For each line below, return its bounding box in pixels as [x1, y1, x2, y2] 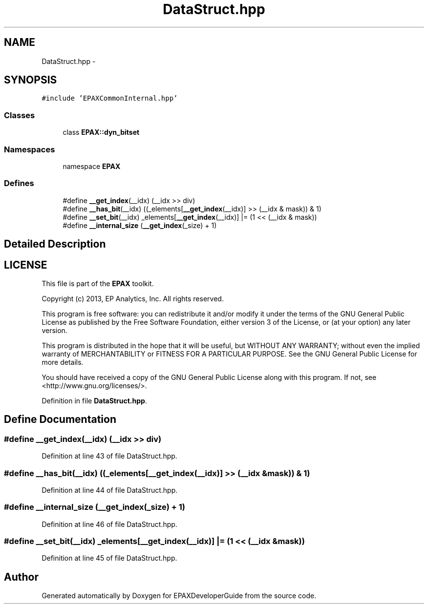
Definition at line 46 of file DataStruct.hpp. [42, 520, 177, 528]
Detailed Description [4, 238, 106, 251]
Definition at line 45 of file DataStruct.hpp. [42, 554, 177, 563]
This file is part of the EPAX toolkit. [42, 279, 154, 288]
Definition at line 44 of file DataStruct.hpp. [42, 485, 178, 494]
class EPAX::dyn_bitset [63, 128, 140, 137]
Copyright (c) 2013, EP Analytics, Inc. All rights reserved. [42, 294, 224, 303]
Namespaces [4, 144, 55, 154]
